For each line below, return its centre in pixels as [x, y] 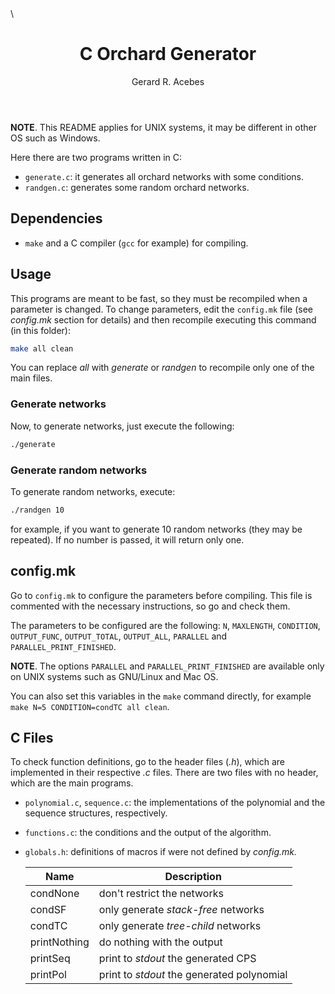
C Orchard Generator [168, 54]
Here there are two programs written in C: [96, 157]
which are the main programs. [72, 783]
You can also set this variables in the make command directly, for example [161, 696]
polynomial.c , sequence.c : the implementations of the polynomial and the [175, 803]
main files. [31, 378]
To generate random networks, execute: [93, 491]
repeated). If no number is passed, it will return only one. [127, 539]
